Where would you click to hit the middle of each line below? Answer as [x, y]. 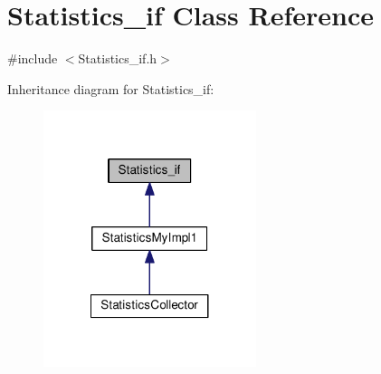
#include [33, 58]
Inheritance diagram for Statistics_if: [111, 88]
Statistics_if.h [118, 58]
